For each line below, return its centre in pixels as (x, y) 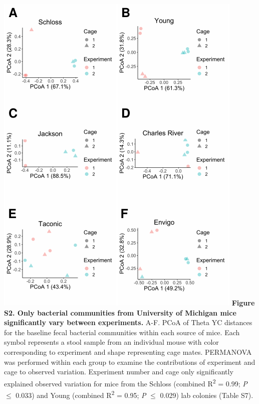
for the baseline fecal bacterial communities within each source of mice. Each (122, 332)
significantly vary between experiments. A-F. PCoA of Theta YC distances (128, 322)
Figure (243, 302)
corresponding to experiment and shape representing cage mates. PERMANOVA (128, 351)
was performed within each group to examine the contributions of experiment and (130, 362)
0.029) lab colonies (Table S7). (207, 395)
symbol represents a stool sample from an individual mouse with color (111, 342)
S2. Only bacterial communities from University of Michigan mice (120, 312)
